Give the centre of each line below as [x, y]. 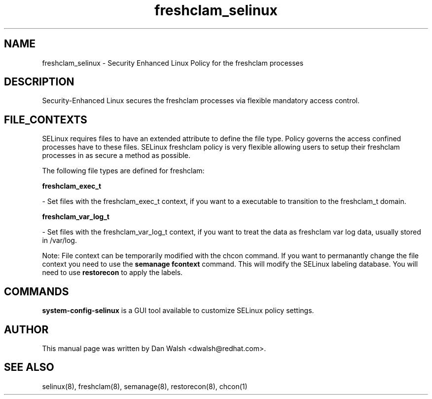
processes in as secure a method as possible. [116, 156]
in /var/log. [59, 240]
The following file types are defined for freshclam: [123, 171]
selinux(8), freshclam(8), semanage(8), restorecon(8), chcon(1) [145, 386]
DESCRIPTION [39, 82]
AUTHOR [26, 329]
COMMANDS [36, 291]
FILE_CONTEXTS [46, 120]
